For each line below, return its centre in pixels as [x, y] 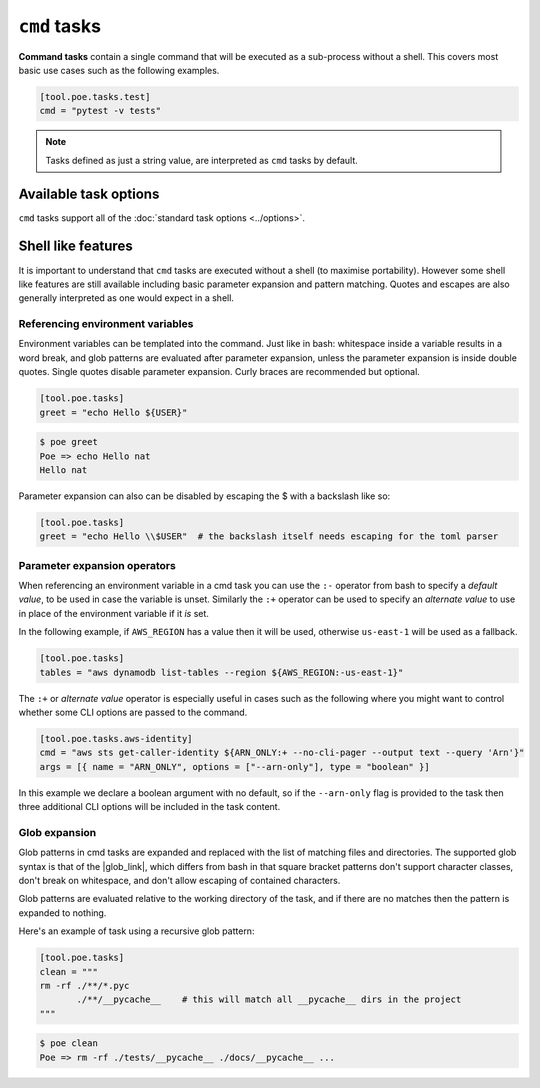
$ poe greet [69, 442]
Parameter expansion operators [97, 565]
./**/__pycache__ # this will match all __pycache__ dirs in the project [269, 999]
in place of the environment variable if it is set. [114, 613]
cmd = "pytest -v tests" [100, 111]
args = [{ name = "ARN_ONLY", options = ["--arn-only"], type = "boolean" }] [234, 766]
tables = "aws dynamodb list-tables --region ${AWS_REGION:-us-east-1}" [221, 672]
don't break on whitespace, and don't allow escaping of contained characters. [179, 881]
